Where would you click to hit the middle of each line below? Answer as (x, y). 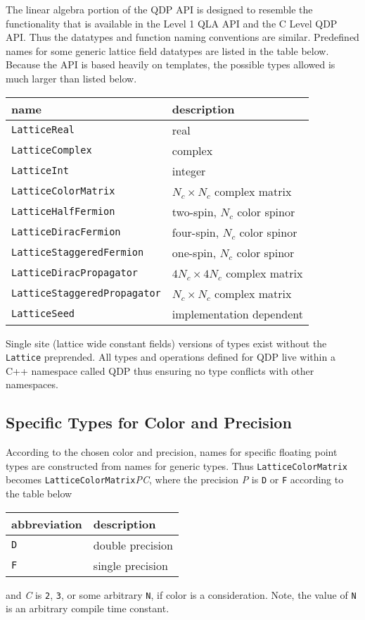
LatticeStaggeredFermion (78, 253)
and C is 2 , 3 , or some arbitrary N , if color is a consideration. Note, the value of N (181, 594)
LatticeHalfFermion (63, 212)
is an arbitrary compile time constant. (88, 608)
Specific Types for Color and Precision (149, 422)
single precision (130, 565)
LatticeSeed (43, 314)
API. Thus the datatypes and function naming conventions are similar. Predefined (182, 37)
